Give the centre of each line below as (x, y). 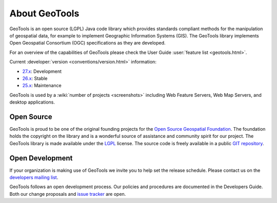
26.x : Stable (35, 78)
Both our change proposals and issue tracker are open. (68, 194)
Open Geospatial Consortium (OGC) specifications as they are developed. (88, 43)
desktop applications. (32, 102)
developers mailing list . (34, 177)
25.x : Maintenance (42, 86)
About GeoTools (44, 13)
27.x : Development (42, 71)
